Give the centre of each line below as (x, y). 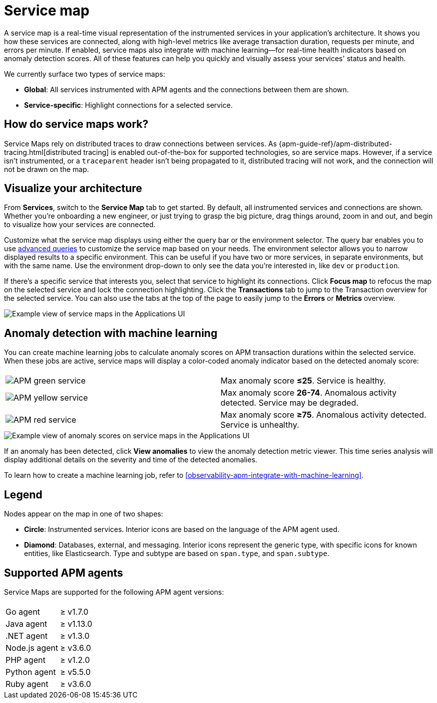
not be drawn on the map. (47, 169)
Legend (23, 494)
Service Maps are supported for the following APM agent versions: (114, 592)
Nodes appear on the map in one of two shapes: (84, 514)
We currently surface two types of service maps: (85, 74)
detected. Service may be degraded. (290, 403)
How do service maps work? (76, 124)
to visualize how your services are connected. (80, 225)
